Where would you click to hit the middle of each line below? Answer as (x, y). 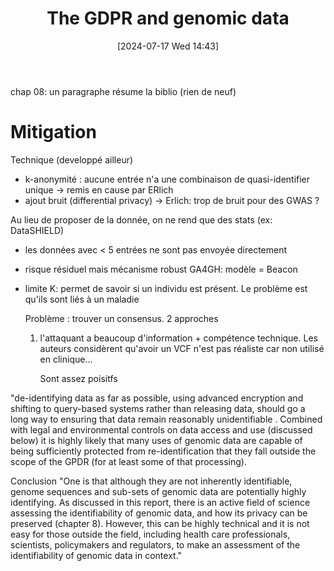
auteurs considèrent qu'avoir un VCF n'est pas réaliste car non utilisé (182, 348)
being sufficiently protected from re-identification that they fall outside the (163, 451)
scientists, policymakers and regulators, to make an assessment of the (155, 544)
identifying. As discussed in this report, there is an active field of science (160, 502)
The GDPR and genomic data (168, 18)
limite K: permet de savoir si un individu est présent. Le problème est (166, 288)
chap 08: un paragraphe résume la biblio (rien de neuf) (123, 91)
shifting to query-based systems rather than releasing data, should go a (158, 408)
